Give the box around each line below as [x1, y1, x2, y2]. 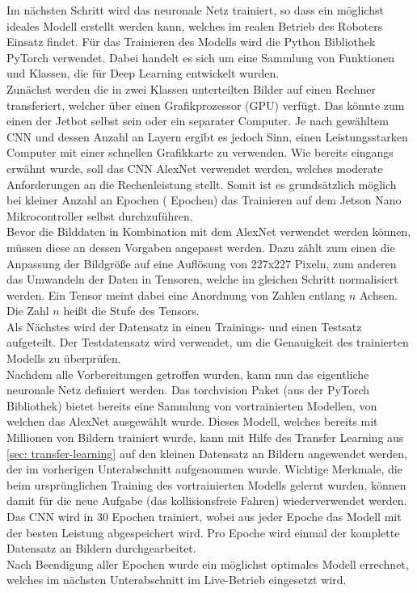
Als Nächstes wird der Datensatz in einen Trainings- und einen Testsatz [6, 318, 362, 334]
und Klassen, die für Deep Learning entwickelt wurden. [6, 65, 280, 82]
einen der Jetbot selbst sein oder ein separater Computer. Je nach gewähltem [6, 112, 389, 129]
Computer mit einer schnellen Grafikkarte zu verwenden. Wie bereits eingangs [6, 144, 394, 161]
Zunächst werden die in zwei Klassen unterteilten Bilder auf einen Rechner [6, 80, 376, 97]
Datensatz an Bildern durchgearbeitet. [6, 540, 196, 557]
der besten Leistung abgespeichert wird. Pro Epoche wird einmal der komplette [6, 524, 400, 540]
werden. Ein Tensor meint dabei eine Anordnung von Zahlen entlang [6, 286, 346, 303]
